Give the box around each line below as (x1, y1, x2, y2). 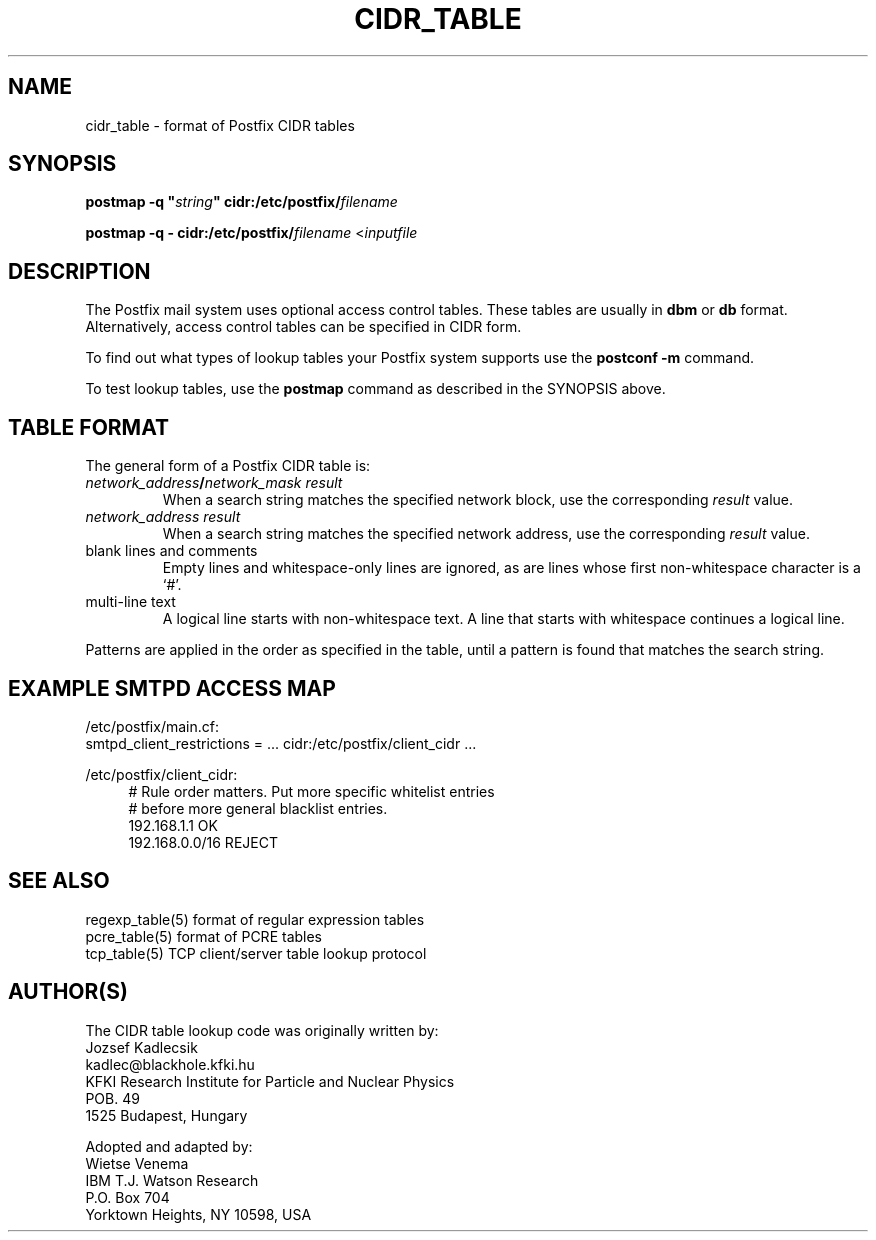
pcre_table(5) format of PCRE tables (85, 927, 323, 945)
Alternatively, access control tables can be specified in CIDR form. (85, 318, 522, 336)
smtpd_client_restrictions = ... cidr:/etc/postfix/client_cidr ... (85, 734, 477, 752)
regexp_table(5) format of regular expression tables (85, 910, 425, 928)
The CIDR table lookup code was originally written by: (85, 1021, 439, 1039)
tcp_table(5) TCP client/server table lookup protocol (85, 944, 427, 962)
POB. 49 (85, 1089, 140, 1107)
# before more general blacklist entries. (128, 799, 388, 817)
